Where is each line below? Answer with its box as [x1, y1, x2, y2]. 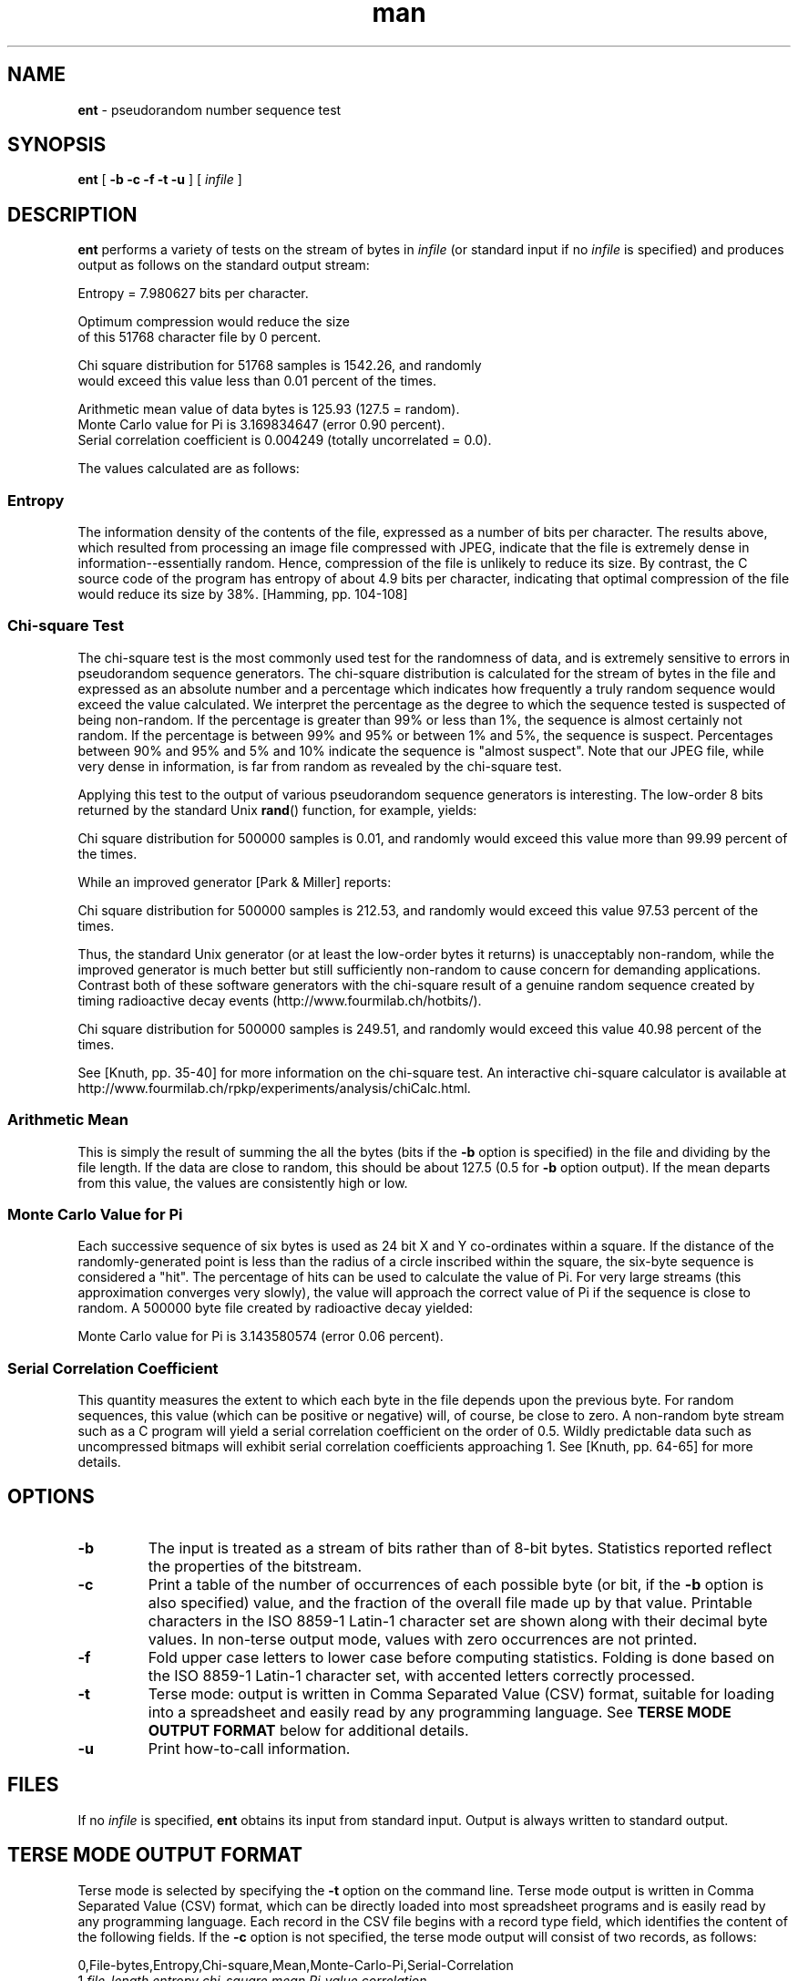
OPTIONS [7, 1485, 95, 1509]
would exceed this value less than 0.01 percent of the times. [77, 373, 437, 389]
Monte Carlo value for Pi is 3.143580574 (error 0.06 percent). [77, 1328, 444, 1345]
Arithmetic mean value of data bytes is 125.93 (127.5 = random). [77, 401, 460, 418]
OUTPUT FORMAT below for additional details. [148, 1720, 469, 1739]
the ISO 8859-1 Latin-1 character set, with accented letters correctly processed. [148, 1666, 695, 1685]
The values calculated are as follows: [77, 460, 300, 477]
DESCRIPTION [7, 202, 138, 226]
